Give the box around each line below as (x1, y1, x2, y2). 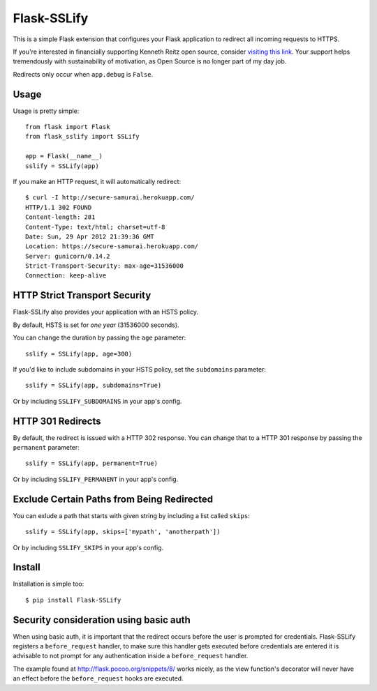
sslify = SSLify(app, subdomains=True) (25, 381, 162, 390)
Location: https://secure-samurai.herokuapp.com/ (25, 243, 199, 250)
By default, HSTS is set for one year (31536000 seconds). (13, 321, 179, 329)
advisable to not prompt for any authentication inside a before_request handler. (13, 652, 249, 660)
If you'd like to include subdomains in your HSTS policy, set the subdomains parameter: (13, 365, 267, 373)
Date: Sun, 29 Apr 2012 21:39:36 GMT (25, 232, 155, 241)
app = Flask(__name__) (25, 152, 103, 160)
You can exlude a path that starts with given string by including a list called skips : (13, 511, 251, 519)
